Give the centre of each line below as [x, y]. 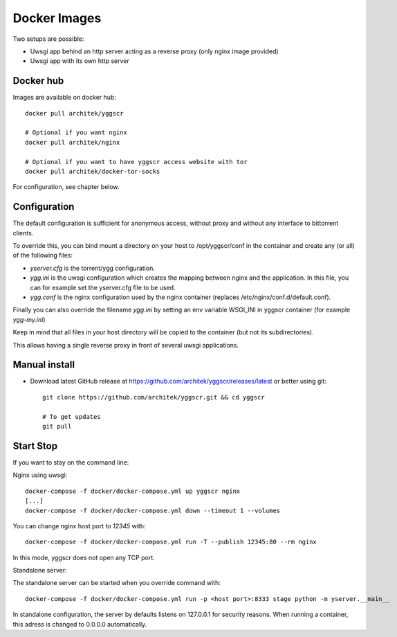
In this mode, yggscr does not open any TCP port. [84, 557]
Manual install [44, 365]
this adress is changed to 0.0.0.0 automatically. [80, 624]
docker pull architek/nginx [73, 142]
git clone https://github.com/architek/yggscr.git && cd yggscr [154, 397]
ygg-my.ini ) [29, 319]
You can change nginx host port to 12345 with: [79, 526]
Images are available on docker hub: [65, 98]
